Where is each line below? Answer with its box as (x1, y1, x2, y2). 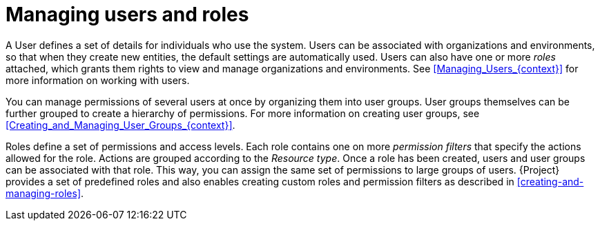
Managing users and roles (6, 3, 249, 26)
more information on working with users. (6, 74, 190, 86)
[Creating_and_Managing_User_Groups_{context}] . (6, 119, 235, 131)
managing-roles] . (6, 187, 84, 199)
